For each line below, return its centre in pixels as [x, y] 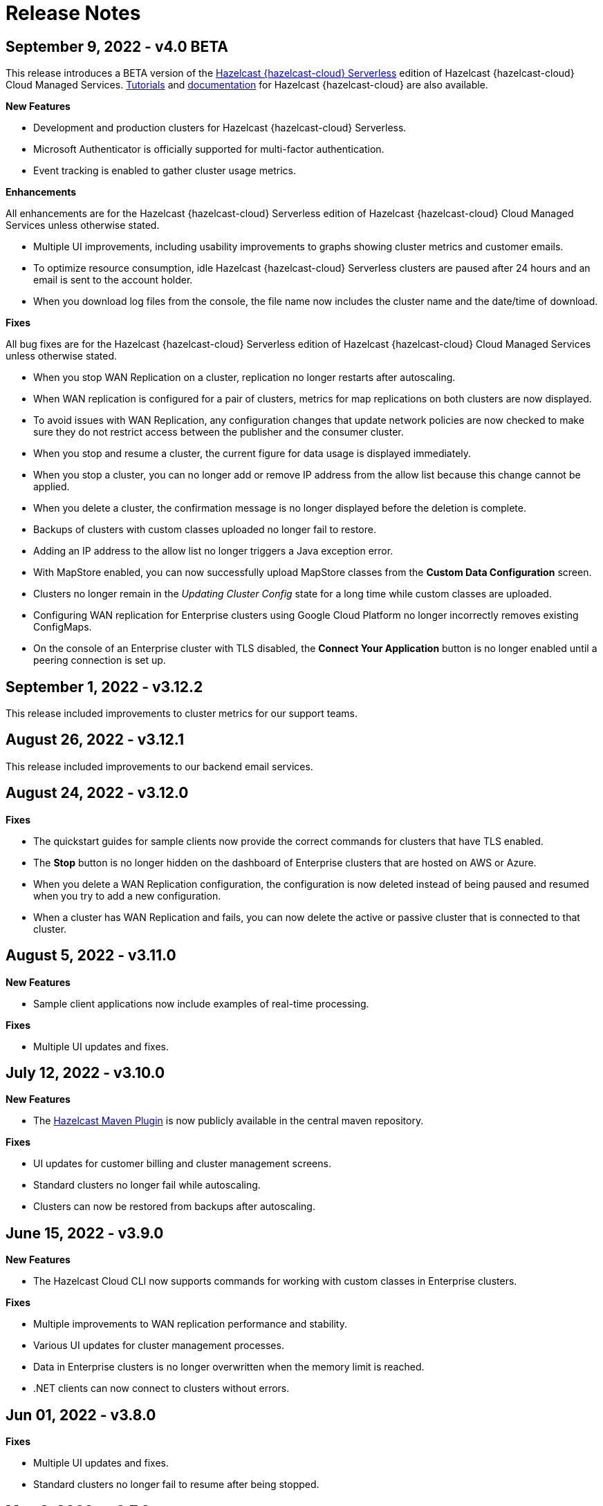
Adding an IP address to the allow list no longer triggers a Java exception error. [213, 551]
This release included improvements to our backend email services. [159, 766]
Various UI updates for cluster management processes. [159, 1346]
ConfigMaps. [63, 627]
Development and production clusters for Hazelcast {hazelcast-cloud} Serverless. [220, 128]
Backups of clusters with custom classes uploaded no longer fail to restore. [205, 530]
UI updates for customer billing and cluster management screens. [182, 1164]
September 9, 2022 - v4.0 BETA [117, 46]
